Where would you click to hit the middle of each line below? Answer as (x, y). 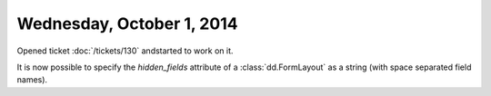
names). (32, 80)
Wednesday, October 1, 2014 (127, 24)
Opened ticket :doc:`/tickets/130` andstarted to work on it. (125, 51)
